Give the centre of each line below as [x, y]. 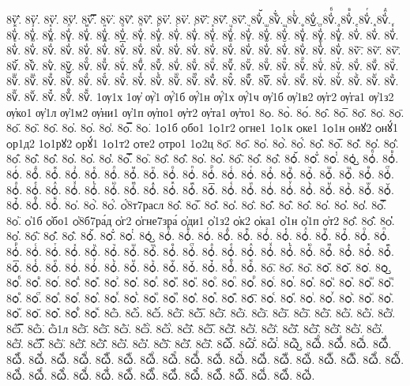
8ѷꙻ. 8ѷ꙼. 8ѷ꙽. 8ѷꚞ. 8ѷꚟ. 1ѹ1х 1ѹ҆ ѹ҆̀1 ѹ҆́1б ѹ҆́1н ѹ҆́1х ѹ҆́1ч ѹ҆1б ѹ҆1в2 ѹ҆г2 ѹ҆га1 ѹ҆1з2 [200, 96]
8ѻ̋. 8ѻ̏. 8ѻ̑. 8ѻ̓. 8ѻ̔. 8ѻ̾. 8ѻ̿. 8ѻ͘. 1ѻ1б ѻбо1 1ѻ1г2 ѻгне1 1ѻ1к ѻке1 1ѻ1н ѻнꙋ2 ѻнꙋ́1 [202, 127]
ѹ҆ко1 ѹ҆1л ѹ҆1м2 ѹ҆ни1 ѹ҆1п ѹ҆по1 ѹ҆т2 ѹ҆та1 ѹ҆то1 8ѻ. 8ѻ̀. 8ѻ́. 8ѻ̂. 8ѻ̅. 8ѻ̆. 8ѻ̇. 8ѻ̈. [205, 112]
